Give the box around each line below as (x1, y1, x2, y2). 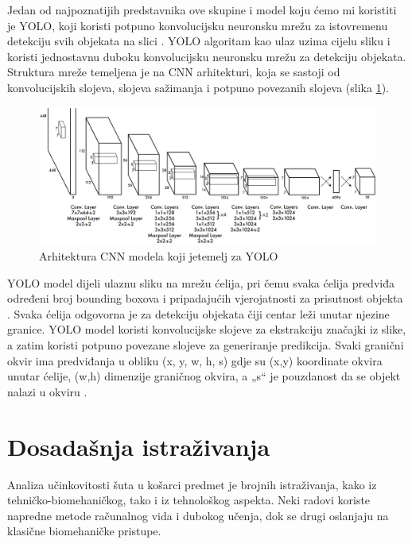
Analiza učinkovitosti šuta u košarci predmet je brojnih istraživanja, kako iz (7, 476, 377, 492)
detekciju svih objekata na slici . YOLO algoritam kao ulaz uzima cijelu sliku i (7, 33, 391, 49)
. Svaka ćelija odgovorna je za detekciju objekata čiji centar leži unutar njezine (7, 305, 390, 322)
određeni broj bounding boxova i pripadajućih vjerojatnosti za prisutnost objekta (7, 290, 403, 307)
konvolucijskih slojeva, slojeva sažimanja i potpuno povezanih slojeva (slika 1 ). (7, 79, 389, 95)
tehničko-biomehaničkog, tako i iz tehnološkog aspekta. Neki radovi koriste (7, 492, 371, 508)
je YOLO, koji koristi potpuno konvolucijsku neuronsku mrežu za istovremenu (7, 17, 388, 33)
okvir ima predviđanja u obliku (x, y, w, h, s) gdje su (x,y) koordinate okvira (7, 352, 383, 368)
